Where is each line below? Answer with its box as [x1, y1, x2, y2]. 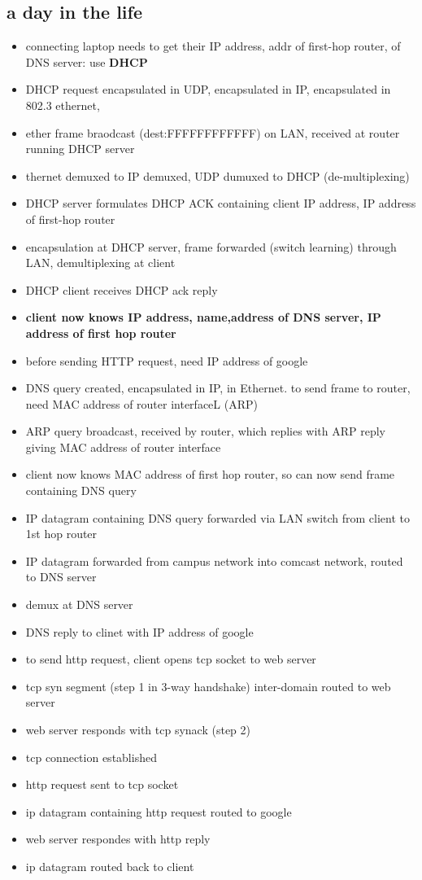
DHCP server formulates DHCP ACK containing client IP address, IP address [25, 195, 416, 212]
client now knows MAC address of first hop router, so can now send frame [25, 466, 395, 483]
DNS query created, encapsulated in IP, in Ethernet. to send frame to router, [25, 379, 411, 396]
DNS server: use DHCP [25, 53, 148, 70]
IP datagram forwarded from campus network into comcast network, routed [25, 552, 403, 569]
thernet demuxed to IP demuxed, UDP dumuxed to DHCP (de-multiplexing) [25, 167, 410, 184]
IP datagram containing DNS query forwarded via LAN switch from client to [25, 509, 411, 526]
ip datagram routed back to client [25, 857, 194, 874]
